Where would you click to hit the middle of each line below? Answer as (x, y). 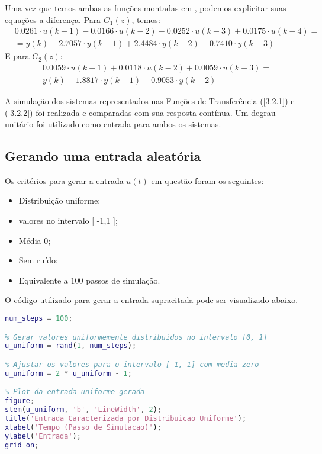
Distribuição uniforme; (59, 200)
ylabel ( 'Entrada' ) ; (43, 436)
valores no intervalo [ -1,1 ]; (68, 220)
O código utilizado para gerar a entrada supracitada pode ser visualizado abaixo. (152, 300)
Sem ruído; (38, 260)
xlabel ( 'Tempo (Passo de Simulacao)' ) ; (83, 427)
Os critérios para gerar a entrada (64, 180)
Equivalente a (43, 280)
